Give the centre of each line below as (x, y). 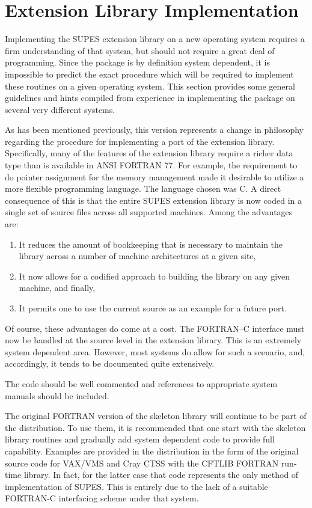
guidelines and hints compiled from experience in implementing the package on (150, 98)
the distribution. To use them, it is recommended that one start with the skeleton (155, 427)
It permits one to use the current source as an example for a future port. (153, 308)
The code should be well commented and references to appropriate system (141, 383)
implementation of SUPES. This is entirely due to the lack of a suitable (136, 486)
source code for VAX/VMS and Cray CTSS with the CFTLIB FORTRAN (142, 463)
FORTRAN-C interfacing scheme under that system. (102, 498)
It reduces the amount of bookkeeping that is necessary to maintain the (151, 244)
